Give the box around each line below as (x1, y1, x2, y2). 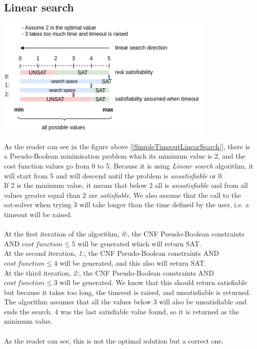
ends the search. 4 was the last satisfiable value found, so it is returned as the (4, 306, 239, 316)
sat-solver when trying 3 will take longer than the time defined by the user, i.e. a (4, 199, 249, 210)
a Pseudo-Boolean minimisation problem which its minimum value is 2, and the (4, 151, 246, 161)
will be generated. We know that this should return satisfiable (59, 277, 248, 288)
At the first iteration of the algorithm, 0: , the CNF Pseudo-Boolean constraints (4, 229, 245, 239)
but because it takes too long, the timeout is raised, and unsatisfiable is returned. (4, 287, 251, 297)
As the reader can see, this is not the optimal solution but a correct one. (4, 335, 224, 346)
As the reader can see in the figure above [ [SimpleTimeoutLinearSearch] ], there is (4, 141, 250, 151)
